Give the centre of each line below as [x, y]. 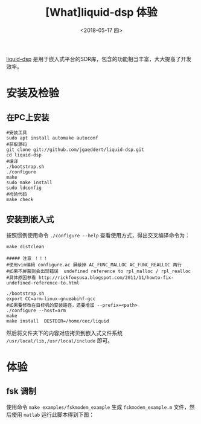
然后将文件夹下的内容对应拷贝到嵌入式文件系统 [64, 333]
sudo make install [29, 182]
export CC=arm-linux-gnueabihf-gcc [51, 299]
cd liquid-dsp [24, 155]
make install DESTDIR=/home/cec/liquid [58, 321]
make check [20, 199]
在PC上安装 [28, 117]
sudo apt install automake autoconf [52, 138]
